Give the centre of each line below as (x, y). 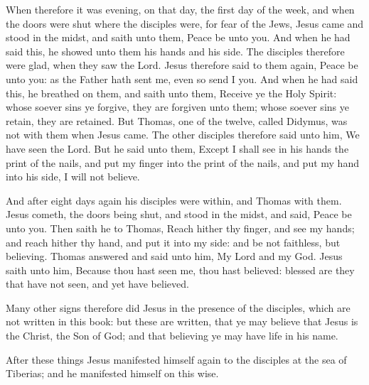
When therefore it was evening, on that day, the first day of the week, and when (180, 9)
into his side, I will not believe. (73, 177)
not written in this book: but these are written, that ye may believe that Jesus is (182, 321)
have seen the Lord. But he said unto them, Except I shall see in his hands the (177, 148)
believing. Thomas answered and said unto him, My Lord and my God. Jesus (174, 256)
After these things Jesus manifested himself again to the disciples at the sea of (176, 359)
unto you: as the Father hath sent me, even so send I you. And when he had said (182, 78)
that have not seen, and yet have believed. (97, 284)
